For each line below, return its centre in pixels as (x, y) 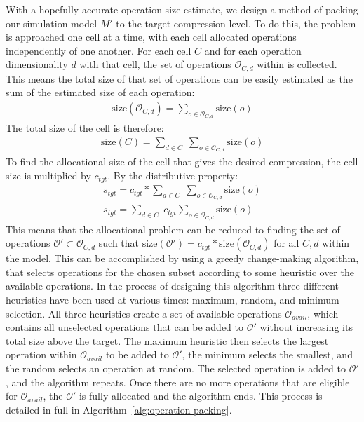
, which (323, 313)
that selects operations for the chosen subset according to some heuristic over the (180, 272)
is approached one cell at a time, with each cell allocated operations (151, 37)
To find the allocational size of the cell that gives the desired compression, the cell (182, 162)
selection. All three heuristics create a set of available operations (144, 313)
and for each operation (253, 50)
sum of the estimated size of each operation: (100, 92)
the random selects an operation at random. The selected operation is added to (176, 368)
